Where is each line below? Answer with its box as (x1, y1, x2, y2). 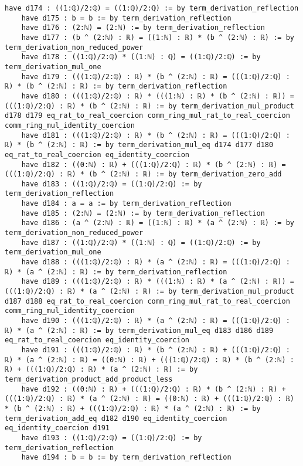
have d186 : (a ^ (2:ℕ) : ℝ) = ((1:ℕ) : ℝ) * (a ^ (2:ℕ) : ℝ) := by (21, 219, 294, 227)
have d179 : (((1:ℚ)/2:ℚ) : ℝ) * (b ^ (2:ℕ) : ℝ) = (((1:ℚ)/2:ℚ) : (21, 72, 290, 81)
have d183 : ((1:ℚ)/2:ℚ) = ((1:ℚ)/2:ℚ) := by (21, 179, 202, 188)
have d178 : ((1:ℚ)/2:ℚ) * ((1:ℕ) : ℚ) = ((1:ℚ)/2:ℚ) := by (21, 53, 261, 62)
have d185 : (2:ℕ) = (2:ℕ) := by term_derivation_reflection (21, 209, 265, 217)
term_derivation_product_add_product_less (5, 375, 173, 383)
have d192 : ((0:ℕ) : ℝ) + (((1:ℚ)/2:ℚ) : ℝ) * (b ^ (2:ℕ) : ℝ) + (21, 385, 286, 393)
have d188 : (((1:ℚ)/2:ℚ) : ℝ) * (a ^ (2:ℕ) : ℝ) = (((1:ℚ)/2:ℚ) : (21, 258, 290, 267)
